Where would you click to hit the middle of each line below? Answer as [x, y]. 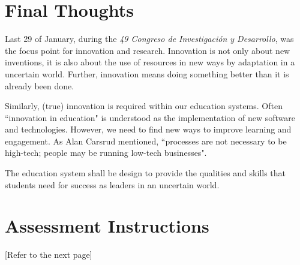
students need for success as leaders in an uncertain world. [112, 184]
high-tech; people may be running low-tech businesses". [106, 153]
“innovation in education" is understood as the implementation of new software [150, 117]
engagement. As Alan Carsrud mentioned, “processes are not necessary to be [146, 141]
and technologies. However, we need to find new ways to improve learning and [148, 129]
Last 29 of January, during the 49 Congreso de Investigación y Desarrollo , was [149, 39]
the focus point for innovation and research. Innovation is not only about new [148, 50]
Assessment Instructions [107, 226]
